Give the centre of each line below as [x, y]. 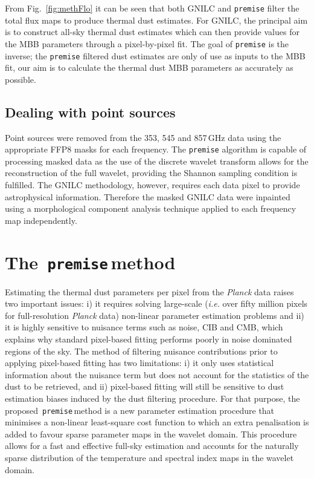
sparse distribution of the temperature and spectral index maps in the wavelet [149, 457]
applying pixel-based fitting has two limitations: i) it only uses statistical [139, 363]
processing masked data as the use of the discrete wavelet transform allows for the [157, 161]
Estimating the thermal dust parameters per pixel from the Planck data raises [149, 291]
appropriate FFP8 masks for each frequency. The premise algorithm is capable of [156, 149]
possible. [21, 79]
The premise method [90, 262]
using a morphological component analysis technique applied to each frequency [151, 208]
